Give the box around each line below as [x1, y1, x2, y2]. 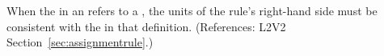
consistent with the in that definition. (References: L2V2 [6, 18, 286, 34]
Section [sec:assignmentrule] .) [6, 34, 154, 50]
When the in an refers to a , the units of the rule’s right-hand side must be [6, 2, 378, 18]
